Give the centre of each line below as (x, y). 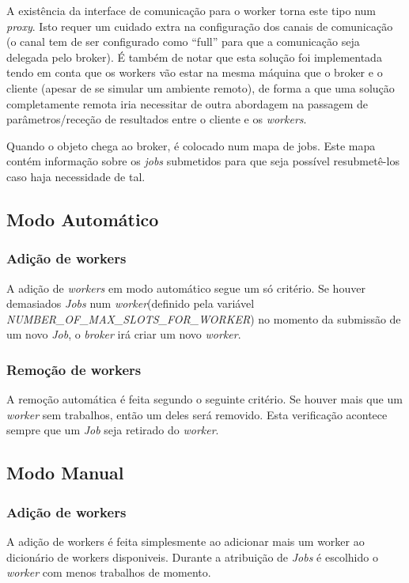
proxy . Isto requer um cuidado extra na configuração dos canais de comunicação (200, 26)
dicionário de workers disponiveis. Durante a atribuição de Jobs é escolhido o (192, 556)
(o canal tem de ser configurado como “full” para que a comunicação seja (183, 42)
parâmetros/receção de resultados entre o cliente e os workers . (157, 119)
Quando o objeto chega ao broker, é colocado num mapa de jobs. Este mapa (191, 145)
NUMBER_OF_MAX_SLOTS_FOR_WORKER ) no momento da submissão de (204, 318)
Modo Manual (65, 473)
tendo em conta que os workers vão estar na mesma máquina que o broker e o (195, 72)
